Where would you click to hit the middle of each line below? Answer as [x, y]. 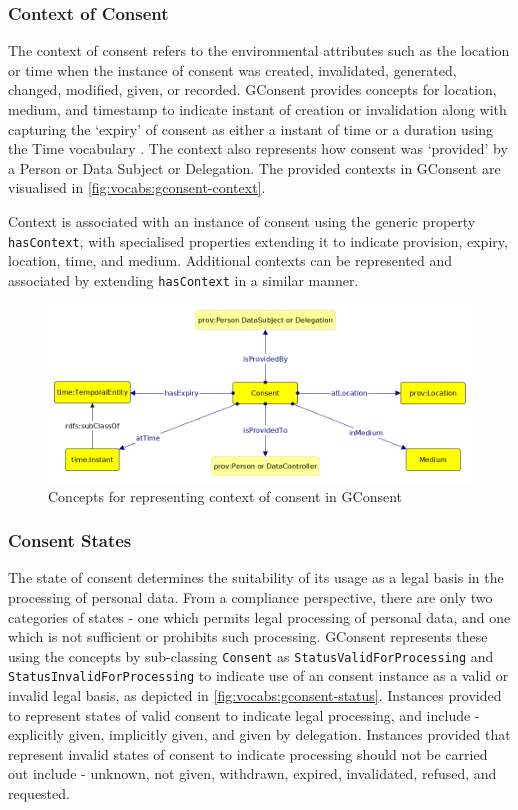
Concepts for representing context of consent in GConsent [225, 495]
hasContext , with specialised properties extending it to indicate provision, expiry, [258, 240]
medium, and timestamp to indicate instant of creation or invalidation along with [257, 109]
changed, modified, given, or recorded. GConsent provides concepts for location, [252, 89]
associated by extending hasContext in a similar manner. [183, 279]
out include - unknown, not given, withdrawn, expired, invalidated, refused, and [252, 773]
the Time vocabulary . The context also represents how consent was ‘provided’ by [258, 148]
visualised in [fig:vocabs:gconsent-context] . [137, 187]
